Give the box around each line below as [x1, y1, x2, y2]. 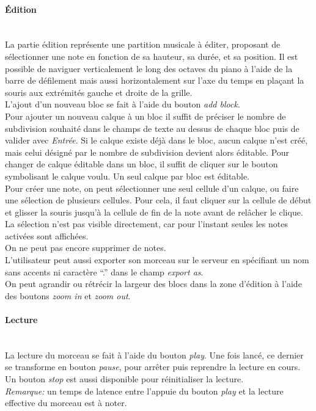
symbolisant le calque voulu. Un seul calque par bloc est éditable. [5, 169, 250, 182]
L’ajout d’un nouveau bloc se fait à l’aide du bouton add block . [5, 98, 240, 111]
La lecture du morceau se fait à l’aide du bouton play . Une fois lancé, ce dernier [5, 348, 304, 361]
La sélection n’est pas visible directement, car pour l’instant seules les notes [5, 217, 288, 230]
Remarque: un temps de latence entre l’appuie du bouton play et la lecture [5, 384, 284, 397]
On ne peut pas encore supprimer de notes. [5, 241, 166, 254]
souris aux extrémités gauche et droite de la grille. [5, 85, 193, 98]
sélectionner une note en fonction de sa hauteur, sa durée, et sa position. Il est [5, 49, 298, 62]
